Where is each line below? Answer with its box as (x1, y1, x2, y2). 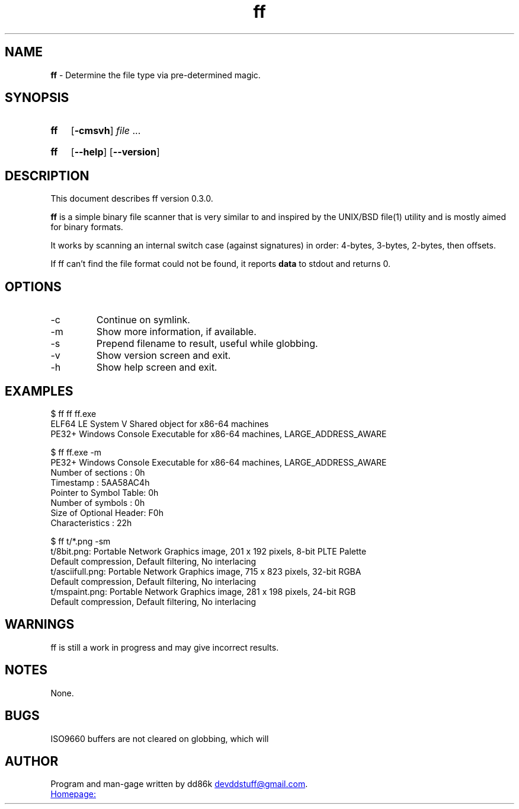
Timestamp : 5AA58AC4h (50, 477, 150, 488)
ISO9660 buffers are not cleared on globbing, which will (50, 733, 269, 744)
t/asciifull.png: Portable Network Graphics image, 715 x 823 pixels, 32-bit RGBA (50, 566, 361, 577)
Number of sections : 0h (50, 467, 145, 477)
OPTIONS (5, 279, 62, 294)
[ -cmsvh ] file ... (71, 125, 141, 137)
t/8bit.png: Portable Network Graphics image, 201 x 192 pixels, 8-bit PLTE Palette (50, 546, 367, 556)
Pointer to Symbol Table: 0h (50, 487, 159, 498)
